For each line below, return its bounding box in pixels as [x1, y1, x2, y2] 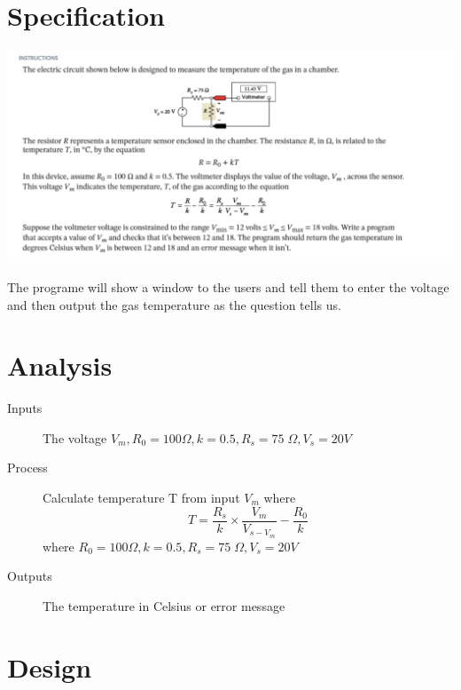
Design [7, 648, 92, 685]
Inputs [7, 399, 43, 417]
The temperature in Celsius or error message [43, 596, 285, 615]
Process [7, 458, 48, 477]
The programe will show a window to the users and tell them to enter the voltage [7, 277, 449, 296]
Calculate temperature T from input [43, 488, 240, 507]
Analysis [7, 347, 113, 384]
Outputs [7, 567, 52, 585]
